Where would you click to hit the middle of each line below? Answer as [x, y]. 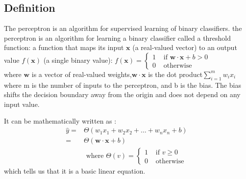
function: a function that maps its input [64, 47]
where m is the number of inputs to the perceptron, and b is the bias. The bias [123, 85]
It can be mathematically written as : [60, 120]
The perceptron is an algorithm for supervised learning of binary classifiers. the [123, 28]
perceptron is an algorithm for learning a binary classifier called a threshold [118, 38]
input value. [22, 104]
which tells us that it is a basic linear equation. [75, 171]
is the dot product [175, 74]
